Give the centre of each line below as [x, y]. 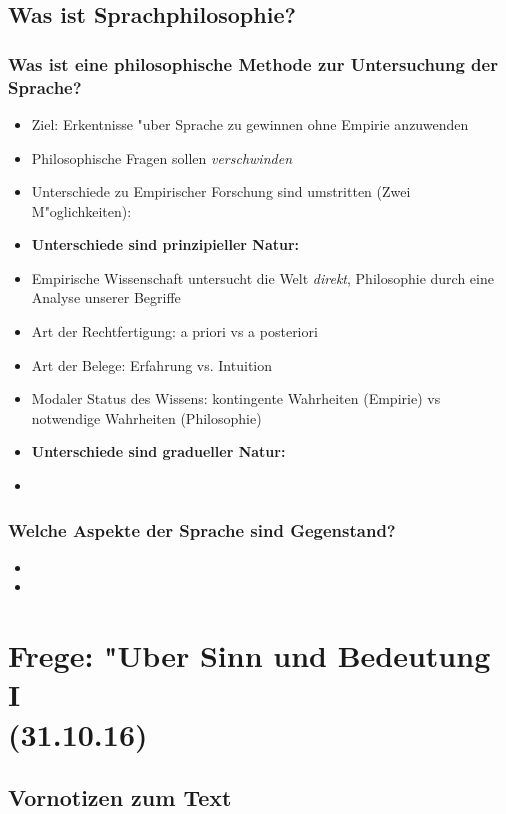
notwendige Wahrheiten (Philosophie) [146, 417]
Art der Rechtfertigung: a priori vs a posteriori [174, 331]
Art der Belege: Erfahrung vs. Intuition [152, 364]
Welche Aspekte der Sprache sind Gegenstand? [202, 529]
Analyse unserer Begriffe [106, 297]
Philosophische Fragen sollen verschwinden [162, 157]
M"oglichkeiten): [81, 210]
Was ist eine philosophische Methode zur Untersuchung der [253, 63]
